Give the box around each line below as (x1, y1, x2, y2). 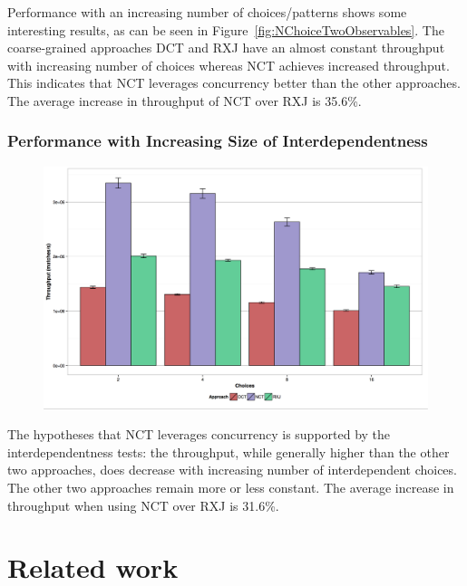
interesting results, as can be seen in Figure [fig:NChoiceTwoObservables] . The (7, 20, 444, 39)
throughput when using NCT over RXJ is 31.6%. (7, 495, 279, 514)
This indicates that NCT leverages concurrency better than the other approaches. (7, 73, 461, 92)
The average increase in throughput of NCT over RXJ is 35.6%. (7, 91, 362, 110)
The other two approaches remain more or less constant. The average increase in (7, 478, 454, 497)
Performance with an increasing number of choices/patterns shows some (7, 3, 407, 21)
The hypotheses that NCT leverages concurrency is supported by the (7, 425, 391, 444)
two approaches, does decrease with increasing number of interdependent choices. (7, 460, 457, 479)
